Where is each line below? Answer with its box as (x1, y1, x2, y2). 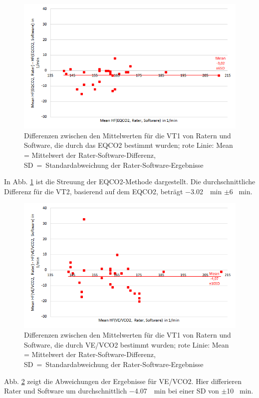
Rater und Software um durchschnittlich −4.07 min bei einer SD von (4, 386, 219, 396)
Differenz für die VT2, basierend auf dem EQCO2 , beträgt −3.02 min (4, 186, 222, 196)
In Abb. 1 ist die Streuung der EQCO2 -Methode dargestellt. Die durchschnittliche (4, 176, 256, 187)
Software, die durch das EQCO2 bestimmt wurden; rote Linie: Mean (24, 140, 233, 150)
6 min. (229, 186, 253, 196)
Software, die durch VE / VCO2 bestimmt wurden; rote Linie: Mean (24, 339, 229, 350)
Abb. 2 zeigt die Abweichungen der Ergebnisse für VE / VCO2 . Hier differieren (4, 376, 242, 386)
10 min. (227, 386, 254, 396)
